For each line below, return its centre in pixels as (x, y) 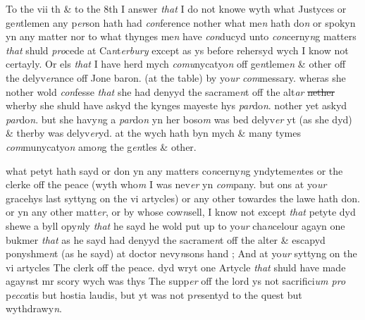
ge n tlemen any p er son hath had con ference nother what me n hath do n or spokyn (181, 22)
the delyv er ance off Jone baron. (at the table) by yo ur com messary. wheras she (176, 77)
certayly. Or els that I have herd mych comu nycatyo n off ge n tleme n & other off (176, 64)
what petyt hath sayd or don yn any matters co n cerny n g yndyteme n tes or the (174, 170)
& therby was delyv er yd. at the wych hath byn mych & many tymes (153, 133)
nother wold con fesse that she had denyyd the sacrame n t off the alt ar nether (171, 91)
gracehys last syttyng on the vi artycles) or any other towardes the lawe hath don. (183, 198)
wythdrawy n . (34, 308)
